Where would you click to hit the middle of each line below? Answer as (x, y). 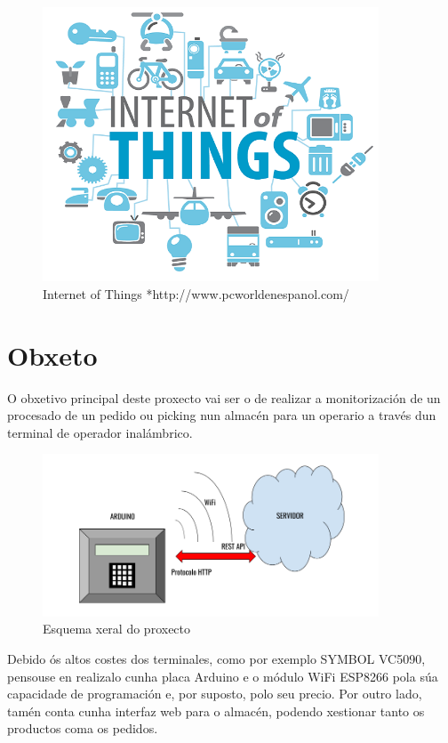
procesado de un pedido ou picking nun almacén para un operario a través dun (222, 415)
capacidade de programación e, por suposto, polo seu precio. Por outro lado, (215, 694)
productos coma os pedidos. (83, 728)
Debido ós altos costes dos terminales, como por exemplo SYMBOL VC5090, (216, 658)
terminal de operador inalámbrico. (100, 432)
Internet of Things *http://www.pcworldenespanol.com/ (196, 293)
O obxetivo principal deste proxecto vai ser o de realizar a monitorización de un (224, 397)
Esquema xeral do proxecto (117, 629)
